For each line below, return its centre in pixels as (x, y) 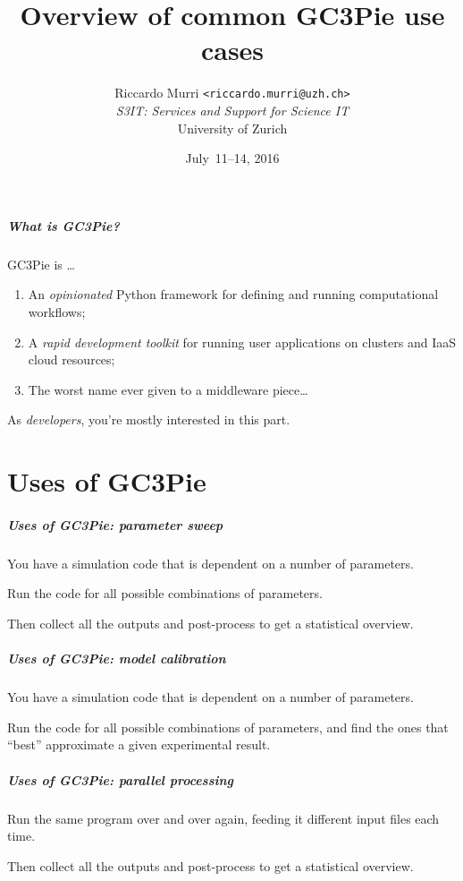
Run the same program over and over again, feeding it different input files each (223, 818)
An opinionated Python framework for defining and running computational (233, 294)
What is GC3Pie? (63, 225)
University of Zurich (232, 128)
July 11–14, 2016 (232, 158)
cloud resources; (72, 359)
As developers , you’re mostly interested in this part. (149, 419)
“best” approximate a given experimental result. (139, 744)
